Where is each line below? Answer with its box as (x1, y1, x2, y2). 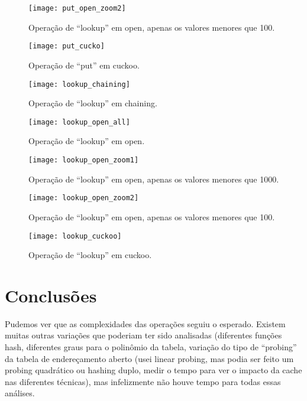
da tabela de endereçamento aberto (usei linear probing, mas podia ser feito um (5, 352, 294, 364)
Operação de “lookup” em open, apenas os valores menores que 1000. (28, 172, 279, 185)
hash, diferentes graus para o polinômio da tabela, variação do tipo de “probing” (5, 341, 297, 353)
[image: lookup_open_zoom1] (28, 156, 139, 164)
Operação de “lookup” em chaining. (28, 97, 157, 109)
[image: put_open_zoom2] (28, 4, 126, 12)
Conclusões (5, 283, 97, 307)
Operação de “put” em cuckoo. (28, 58, 140, 71)
